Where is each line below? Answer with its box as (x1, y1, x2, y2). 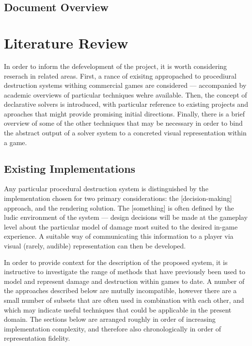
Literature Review (4, 33, 128, 52)
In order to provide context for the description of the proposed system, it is (4, 257, 228, 267)
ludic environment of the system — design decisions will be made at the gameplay (4, 212, 248, 222)
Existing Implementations (4, 161, 136, 176)
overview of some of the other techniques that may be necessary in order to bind (4, 118, 243, 128)
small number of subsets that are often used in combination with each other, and (4, 295, 244, 305)
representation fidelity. (4, 333, 70, 343)
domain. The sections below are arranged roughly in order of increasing (4, 314, 216, 324)
